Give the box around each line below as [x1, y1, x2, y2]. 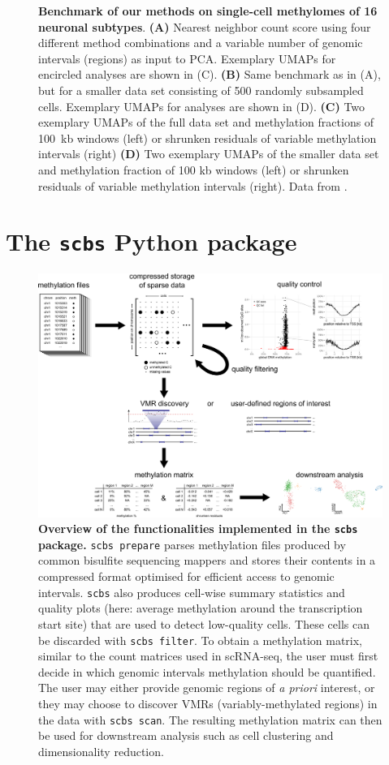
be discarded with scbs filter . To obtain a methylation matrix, [38, 631, 362, 648]
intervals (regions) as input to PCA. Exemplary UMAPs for [38, 49, 336, 67]
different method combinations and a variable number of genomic [38, 34, 363, 51]
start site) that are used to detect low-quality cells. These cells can [38, 615, 370, 632]
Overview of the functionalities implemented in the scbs [38, 520, 358, 537]
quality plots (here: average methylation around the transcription [38, 600, 363, 617]
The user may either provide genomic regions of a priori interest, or [38, 679, 375, 696]
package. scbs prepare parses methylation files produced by [38, 535, 346, 552]
